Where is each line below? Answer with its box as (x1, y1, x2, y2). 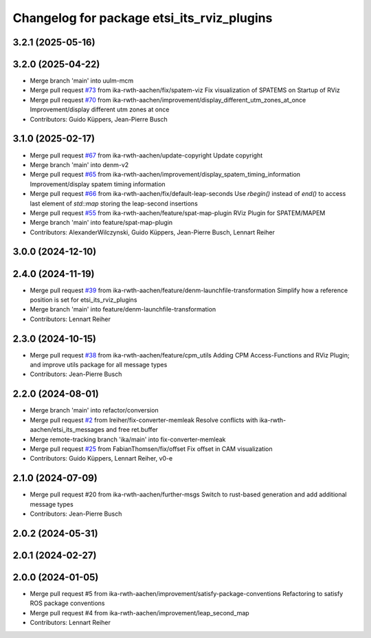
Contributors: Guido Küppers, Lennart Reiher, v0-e (30, 454, 173, 463)
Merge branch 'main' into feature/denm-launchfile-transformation (30, 305, 216, 313)
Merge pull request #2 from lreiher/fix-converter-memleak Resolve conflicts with (30, 416, 258, 424)
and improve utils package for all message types (30, 361, 168, 369)
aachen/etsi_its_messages (30, 426, 105, 434)
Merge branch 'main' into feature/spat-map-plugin (30, 219, 173, 227)
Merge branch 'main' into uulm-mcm (30, 76, 134, 85)
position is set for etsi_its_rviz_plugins (30, 296, 137, 304)
